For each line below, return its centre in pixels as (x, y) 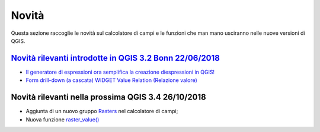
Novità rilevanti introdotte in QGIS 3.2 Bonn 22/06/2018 (116, 58)
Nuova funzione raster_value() (63, 119)
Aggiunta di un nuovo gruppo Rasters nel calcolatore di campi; (102, 111)
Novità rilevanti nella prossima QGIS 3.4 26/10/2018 (109, 97)
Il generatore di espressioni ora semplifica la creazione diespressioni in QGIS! (120, 72)
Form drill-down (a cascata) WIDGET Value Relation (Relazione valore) (112, 80)
